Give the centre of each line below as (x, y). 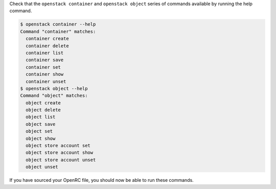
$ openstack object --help (54, 88)
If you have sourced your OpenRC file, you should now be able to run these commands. (101, 180)
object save (41, 124)
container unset (46, 81)
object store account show (60, 153)
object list (41, 117)
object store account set (58, 146)
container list (45, 53)
